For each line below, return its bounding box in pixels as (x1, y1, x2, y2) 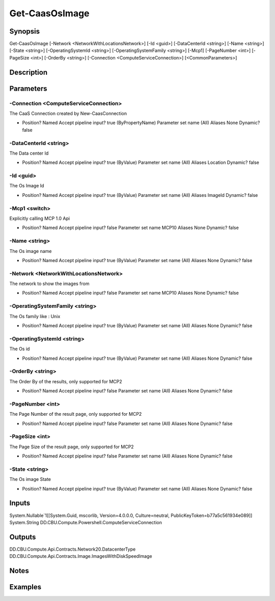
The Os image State (9, 476, 51, 482)
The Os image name (9, 248, 52, 254)
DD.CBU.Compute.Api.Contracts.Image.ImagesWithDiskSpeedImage (9, 553, 152, 559)
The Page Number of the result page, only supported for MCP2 (9, 411, 142, 417)
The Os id (9, 346, 30, 352)
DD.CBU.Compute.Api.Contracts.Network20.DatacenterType (9, 546, 136, 552)
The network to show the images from (9, 280, 90, 287)
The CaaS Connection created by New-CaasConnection (9, 110, 127, 117)
